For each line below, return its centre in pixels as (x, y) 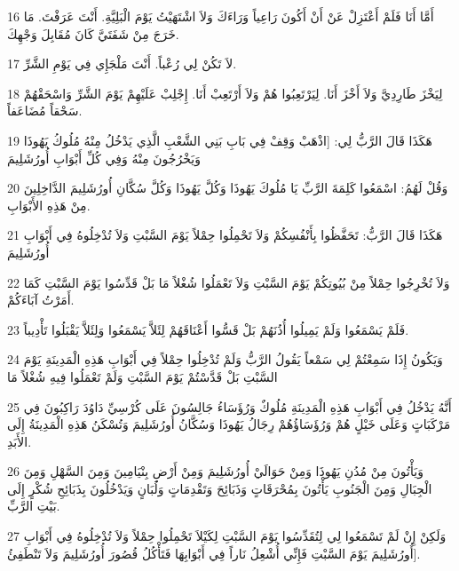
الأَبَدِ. (20, 441)
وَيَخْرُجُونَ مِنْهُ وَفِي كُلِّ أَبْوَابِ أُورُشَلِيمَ (104, 158)
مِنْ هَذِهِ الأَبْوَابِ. (49, 205)
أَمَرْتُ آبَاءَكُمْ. (41, 300)
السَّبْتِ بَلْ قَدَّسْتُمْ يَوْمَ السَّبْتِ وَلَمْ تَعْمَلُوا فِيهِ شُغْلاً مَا (142, 376)
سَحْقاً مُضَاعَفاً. (45, 111)
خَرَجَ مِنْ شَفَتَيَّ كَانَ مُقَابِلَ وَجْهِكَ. (93, 33)
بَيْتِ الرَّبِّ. (34, 506)
